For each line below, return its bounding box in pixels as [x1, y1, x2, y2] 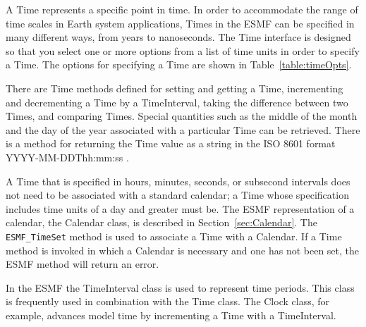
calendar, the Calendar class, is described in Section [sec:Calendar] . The [6, 215, 317, 230]
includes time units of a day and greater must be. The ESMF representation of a [6, 201, 355, 216]
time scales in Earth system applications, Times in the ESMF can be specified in [6, 16, 355, 30]
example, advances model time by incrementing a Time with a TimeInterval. [6, 307, 336, 322]
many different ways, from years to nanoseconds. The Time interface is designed [6, 30, 351, 44]
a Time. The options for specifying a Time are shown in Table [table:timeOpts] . [6, 57, 352, 72]
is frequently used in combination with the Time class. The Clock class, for [6, 294, 330, 309]
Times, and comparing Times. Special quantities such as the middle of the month [6, 109, 358, 123]
